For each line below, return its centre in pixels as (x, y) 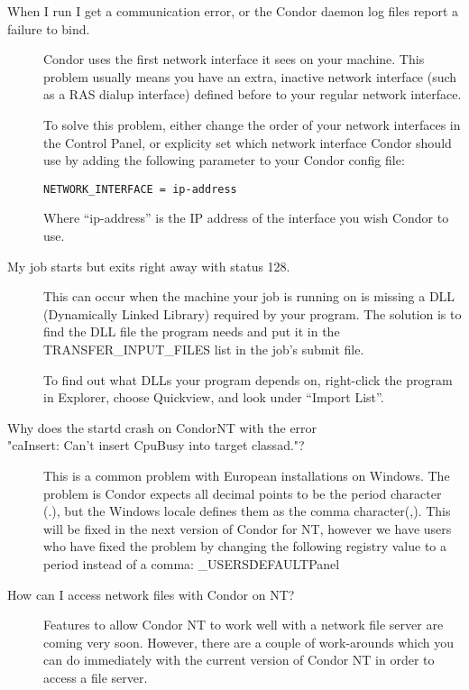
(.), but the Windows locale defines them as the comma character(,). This (247, 511)
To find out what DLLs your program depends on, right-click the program (248, 379)
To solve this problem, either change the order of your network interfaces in (252, 124)
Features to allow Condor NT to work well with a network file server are (244, 625)
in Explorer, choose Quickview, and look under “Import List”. (214, 397)
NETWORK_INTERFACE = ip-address (140, 189)
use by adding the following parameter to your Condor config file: (224, 160)
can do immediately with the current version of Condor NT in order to (239, 660)
